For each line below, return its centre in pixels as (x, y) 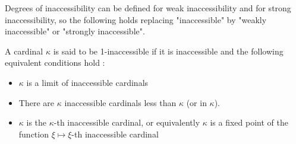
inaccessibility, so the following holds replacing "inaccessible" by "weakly (136, 19)
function (34, 134)
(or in (196, 102)
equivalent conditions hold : (55, 63)
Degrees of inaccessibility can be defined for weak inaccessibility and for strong (148, 8)
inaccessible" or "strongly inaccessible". (75, 31)
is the (37, 122)
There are (36, 102)
